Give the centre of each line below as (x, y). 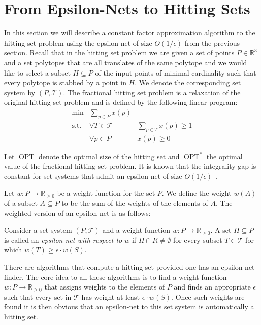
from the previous (212, 42)
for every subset (198, 240)
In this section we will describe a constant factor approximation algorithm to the (130, 33)
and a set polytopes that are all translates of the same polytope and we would (126, 62)
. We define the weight (197, 193)
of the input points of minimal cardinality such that (176, 72)
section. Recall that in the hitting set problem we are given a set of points (119, 52)
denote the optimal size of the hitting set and (109, 156)
